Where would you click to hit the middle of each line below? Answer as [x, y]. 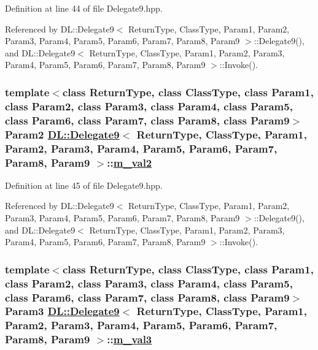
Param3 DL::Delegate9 [62, 311]
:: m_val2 [130, 162]
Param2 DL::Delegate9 [62, 134]
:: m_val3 [130, 339]
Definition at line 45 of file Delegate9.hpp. [84, 185]
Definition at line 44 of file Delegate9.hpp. [84, 8]
